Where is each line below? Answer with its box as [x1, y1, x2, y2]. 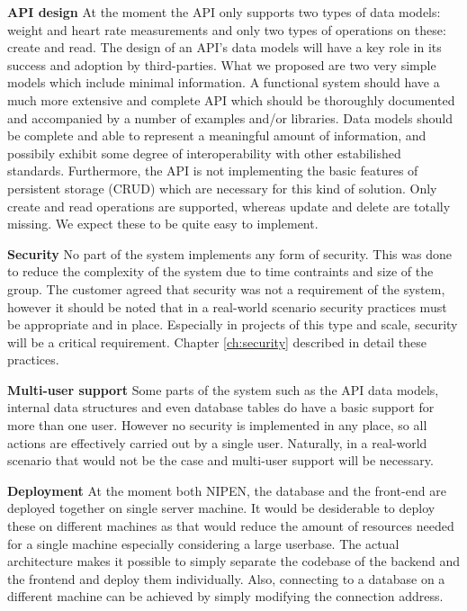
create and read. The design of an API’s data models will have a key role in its [7, 38, 442, 57]
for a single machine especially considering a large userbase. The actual [7, 534, 400, 553]
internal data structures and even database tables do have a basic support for [7, 398, 435, 417]
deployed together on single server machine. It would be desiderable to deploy [7, 499, 436, 517]
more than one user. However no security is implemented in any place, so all [7, 416, 427, 435]
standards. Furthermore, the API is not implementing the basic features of [7, 161, 418, 180]
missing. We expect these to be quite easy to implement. [7, 214, 319, 233]
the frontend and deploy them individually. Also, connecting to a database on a [7, 569, 445, 588]
